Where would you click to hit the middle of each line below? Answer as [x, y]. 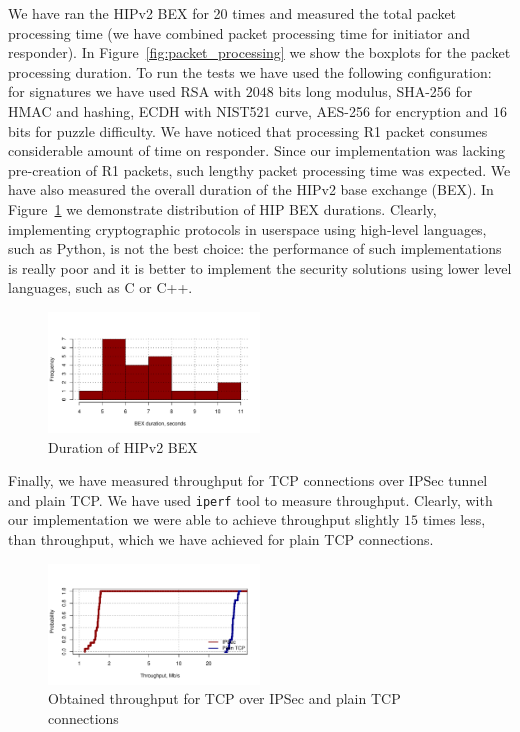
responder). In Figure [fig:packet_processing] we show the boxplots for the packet [259, 52]
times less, [454, 519]
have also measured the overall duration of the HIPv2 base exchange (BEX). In [251, 189]
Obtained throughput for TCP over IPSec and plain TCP [224, 698]
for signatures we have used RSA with [125, 91]
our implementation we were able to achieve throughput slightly [204, 519]
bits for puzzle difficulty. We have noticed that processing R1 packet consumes [248, 130]
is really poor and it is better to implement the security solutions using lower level [260, 267]
